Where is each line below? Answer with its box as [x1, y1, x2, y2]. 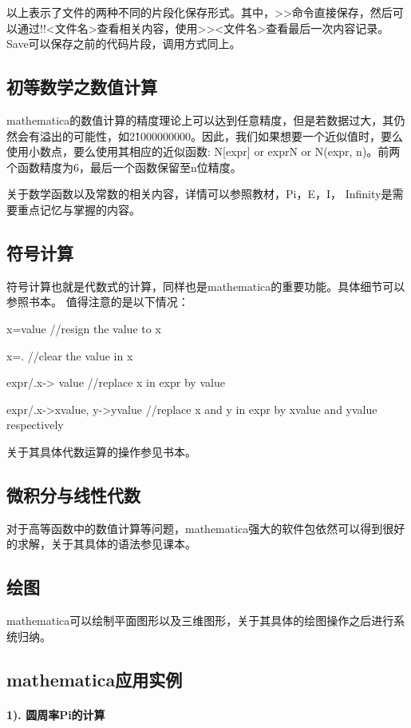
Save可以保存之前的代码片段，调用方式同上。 [6, 35, 241, 52]
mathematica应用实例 [6, 666, 183, 691]
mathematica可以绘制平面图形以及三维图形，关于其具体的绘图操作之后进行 [6, 612, 394, 629]
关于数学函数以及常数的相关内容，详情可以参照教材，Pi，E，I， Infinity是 [6, 185, 393, 202]
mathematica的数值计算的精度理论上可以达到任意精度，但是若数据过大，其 [6, 111, 394, 128]
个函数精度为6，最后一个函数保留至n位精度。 [6, 158, 242, 175]
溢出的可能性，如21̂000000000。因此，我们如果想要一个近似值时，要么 [39, 127, 403, 144]
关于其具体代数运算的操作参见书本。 [6, 443, 196, 459]
